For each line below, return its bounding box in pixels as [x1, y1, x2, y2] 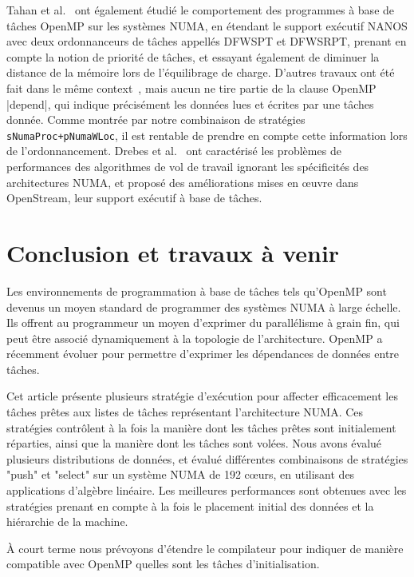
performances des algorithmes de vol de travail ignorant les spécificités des [6, 158, 369, 174]
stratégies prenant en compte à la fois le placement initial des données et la [6, 497, 374, 514]
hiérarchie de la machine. [6, 513, 128, 530]
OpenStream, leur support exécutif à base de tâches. [6, 189, 262, 206]
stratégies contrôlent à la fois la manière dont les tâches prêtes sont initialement [6, 419, 396, 436]
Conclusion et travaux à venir [6, 236, 340, 269]
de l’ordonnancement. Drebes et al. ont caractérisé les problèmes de [6, 142, 341, 159]
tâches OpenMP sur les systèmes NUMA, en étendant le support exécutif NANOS [6, 17, 408, 34]
